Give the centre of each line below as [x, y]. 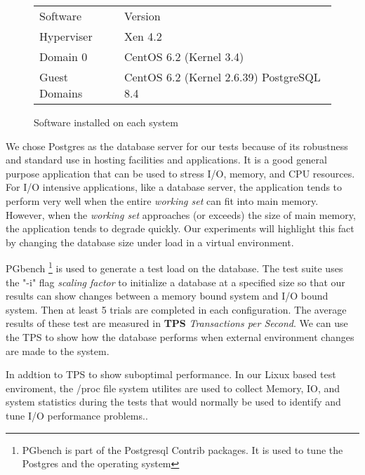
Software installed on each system [106, 122]
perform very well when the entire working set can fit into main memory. [162, 200]
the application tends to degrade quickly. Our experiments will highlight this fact [180, 228]
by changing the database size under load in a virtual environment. [150, 242]
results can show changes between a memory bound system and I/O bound [167, 296]
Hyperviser [66, 36]
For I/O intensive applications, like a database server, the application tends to [174, 187]
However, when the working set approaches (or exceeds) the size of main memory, [181, 214]
